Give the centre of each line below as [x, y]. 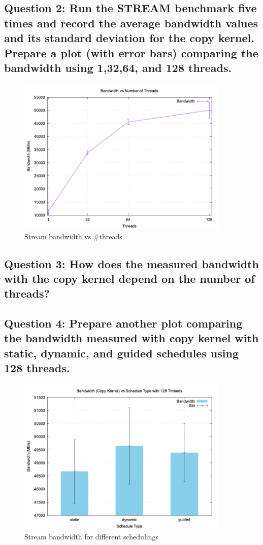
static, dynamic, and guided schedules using [121, 353]
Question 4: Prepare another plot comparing [123, 323]
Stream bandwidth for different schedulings [91, 536]
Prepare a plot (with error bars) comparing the [131, 52]
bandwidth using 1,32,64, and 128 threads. [118, 67]
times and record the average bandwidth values [131, 23]
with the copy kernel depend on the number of [129, 278]
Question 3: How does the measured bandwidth [131, 263]
